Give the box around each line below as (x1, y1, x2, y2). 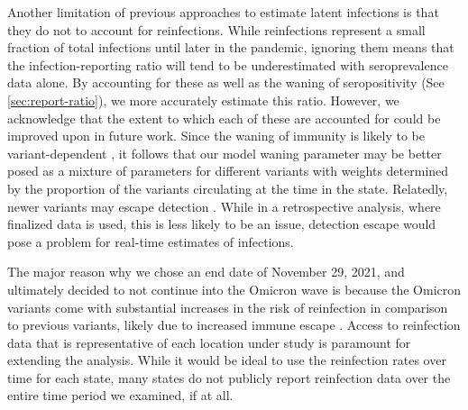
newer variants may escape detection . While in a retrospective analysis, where (7, 196, 441, 215)
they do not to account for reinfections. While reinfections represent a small (7, 20, 426, 39)
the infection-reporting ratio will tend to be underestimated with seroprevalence (7, 55, 448, 74)
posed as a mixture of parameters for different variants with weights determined (7, 161, 449, 180)
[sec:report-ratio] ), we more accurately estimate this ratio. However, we (7, 90, 399, 109)
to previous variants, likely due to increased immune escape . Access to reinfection (7, 315, 461, 334)
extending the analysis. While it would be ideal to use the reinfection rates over (7, 351, 446, 369)
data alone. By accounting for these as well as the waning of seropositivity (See (7, 73, 445, 92)
